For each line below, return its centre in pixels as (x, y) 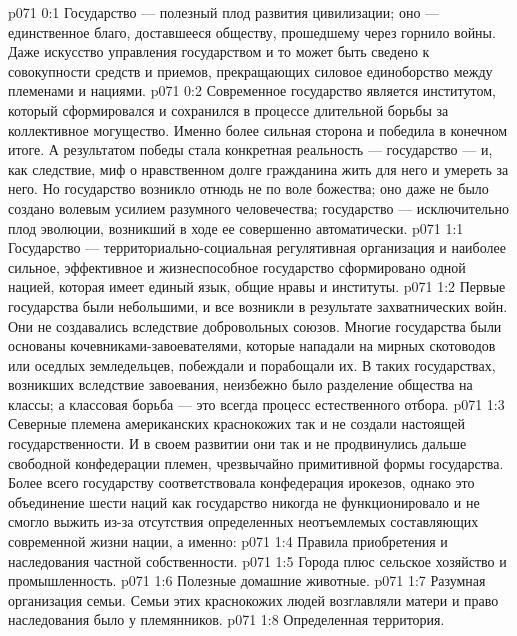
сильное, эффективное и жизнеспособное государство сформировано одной (237, 266)
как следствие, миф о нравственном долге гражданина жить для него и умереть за (258, 168)
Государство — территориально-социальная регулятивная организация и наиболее (257, 247)
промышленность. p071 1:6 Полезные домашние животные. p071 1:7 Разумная (247, 580)
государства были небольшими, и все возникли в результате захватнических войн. (258, 305)
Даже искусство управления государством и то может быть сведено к (219, 51)
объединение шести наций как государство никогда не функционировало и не (244, 501)
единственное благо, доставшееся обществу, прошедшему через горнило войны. (252, 31)
